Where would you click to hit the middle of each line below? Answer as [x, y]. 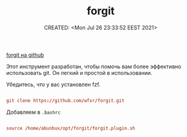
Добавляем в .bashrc [34, 112]
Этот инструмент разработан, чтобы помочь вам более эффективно [94, 66]
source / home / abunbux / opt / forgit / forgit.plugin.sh [71, 128]
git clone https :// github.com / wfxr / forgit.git [65, 101]
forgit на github [25, 54]
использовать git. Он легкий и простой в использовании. [79, 72]
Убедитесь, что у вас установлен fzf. [53, 84]
